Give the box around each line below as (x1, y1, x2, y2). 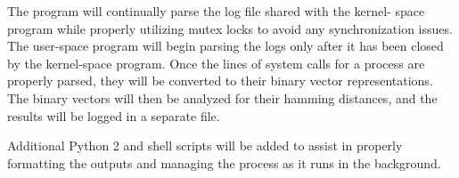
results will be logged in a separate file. (7, 106, 220, 125)
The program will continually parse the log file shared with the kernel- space (7, 2, 425, 20)
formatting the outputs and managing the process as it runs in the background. (7, 153, 441, 172)
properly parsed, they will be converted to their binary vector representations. (7, 71, 433, 90)
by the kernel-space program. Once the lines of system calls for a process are (7, 53, 425, 72)
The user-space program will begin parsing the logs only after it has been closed (7, 36, 444, 55)
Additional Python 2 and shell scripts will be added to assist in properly (7, 136, 403, 155)
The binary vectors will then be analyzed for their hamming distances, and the (7, 88, 438, 107)
